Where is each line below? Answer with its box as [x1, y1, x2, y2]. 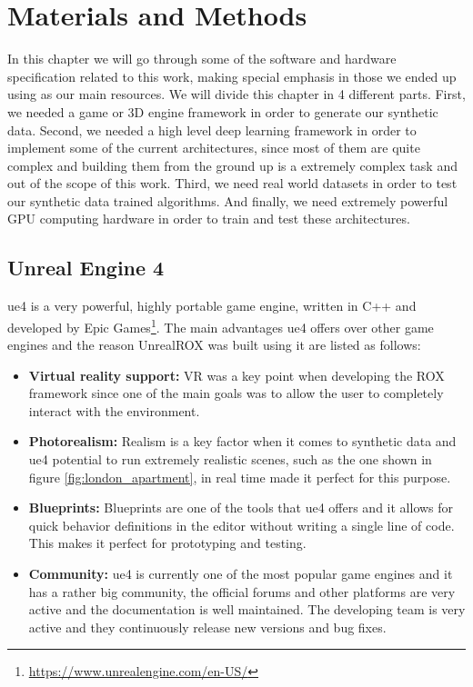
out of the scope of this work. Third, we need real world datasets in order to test [7, 174, 458, 193]
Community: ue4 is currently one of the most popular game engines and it [28, 564, 453, 583]
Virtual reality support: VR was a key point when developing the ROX [28, 365, 445, 384]
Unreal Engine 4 [7, 254, 165, 282]
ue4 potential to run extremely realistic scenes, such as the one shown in [28, 450, 432, 469]
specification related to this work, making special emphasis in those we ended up [7, 66, 457, 85]
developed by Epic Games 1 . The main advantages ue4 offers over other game [7, 314, 434, 336]
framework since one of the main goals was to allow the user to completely [28, 383, 444, 403]
